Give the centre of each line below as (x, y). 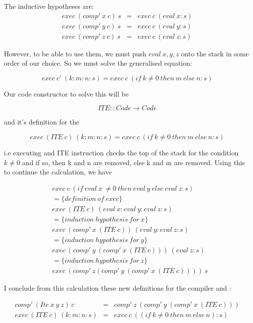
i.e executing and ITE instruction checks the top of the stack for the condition (121, 153)
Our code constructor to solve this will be (66, 93)
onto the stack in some (215, 53)
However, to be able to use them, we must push (75, 53)
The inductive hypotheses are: (49, 6)
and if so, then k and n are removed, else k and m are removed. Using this (134, 162)
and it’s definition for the (42, 122)
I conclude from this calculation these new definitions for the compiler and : (118, 288)
